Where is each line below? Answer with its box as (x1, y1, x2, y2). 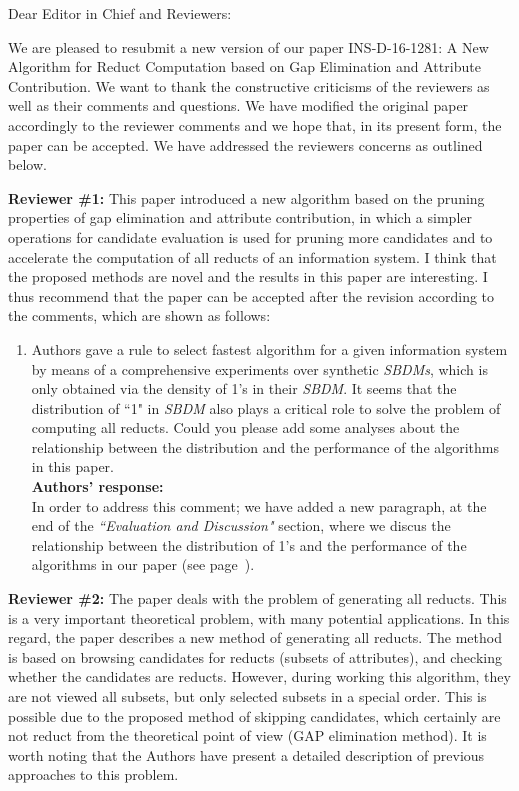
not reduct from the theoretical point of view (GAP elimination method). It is (8, 725, 487, 746)
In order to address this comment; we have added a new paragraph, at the (31, 495, 487, 516)
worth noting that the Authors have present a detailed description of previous (8, 744, 485, 765)
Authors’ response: (31, 476, 164, 497)
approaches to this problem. (8, 764, 179, 785)
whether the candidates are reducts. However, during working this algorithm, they (8, 666, 511, 687)
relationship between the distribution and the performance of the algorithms (31, 436, 499, 457)
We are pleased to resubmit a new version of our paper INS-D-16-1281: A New (8, 36, 489, 57)
